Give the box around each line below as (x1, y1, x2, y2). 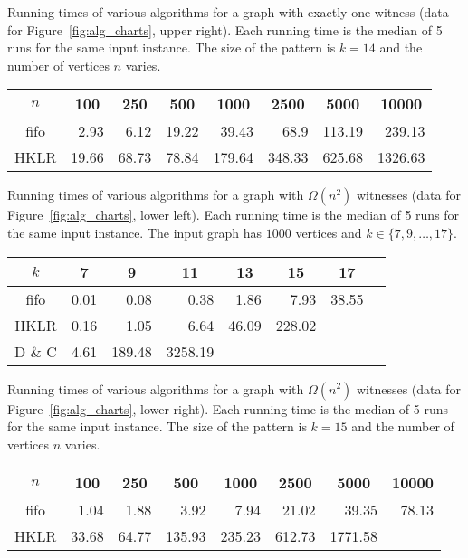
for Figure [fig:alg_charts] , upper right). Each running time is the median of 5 (7, 20, 443, 39)
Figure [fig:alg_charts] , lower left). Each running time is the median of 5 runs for (7, 205, 460, 224)
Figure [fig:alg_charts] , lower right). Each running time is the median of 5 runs (7, 399, 449, 418)
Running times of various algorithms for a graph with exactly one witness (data (7, 3, 449, 21)
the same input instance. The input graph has (7, 222, 263, 241)
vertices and (295, 222, 362, 241)
